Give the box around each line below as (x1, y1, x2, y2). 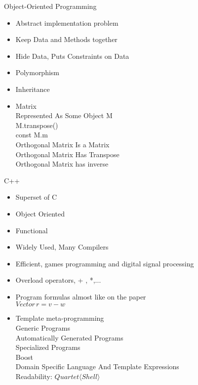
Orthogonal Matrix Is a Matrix (15, 139, 110, 149)
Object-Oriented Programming (4, 1, 97, 11)
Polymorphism (15, 67, 60, 78)
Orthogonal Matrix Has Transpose (15, 149, 119, 159)
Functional (15, 225, 48, 235)
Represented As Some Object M (15, 110, 113, 121)
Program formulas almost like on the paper (15, 291, 146, 301)
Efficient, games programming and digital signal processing (15, 258, 194, 268)
